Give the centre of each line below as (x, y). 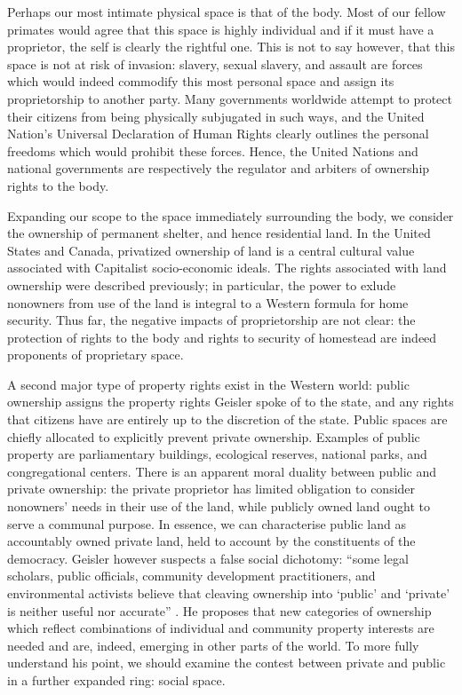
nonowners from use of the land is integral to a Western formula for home (208, 302)
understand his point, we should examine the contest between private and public (227, 663)
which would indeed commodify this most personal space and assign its (201, 81)
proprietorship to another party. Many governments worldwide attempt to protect (230, 98)
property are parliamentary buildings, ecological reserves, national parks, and (217, 454)
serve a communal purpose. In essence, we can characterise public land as (207, 523)
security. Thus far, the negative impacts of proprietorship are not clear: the (211, 320)
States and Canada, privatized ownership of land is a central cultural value (211, 250)
